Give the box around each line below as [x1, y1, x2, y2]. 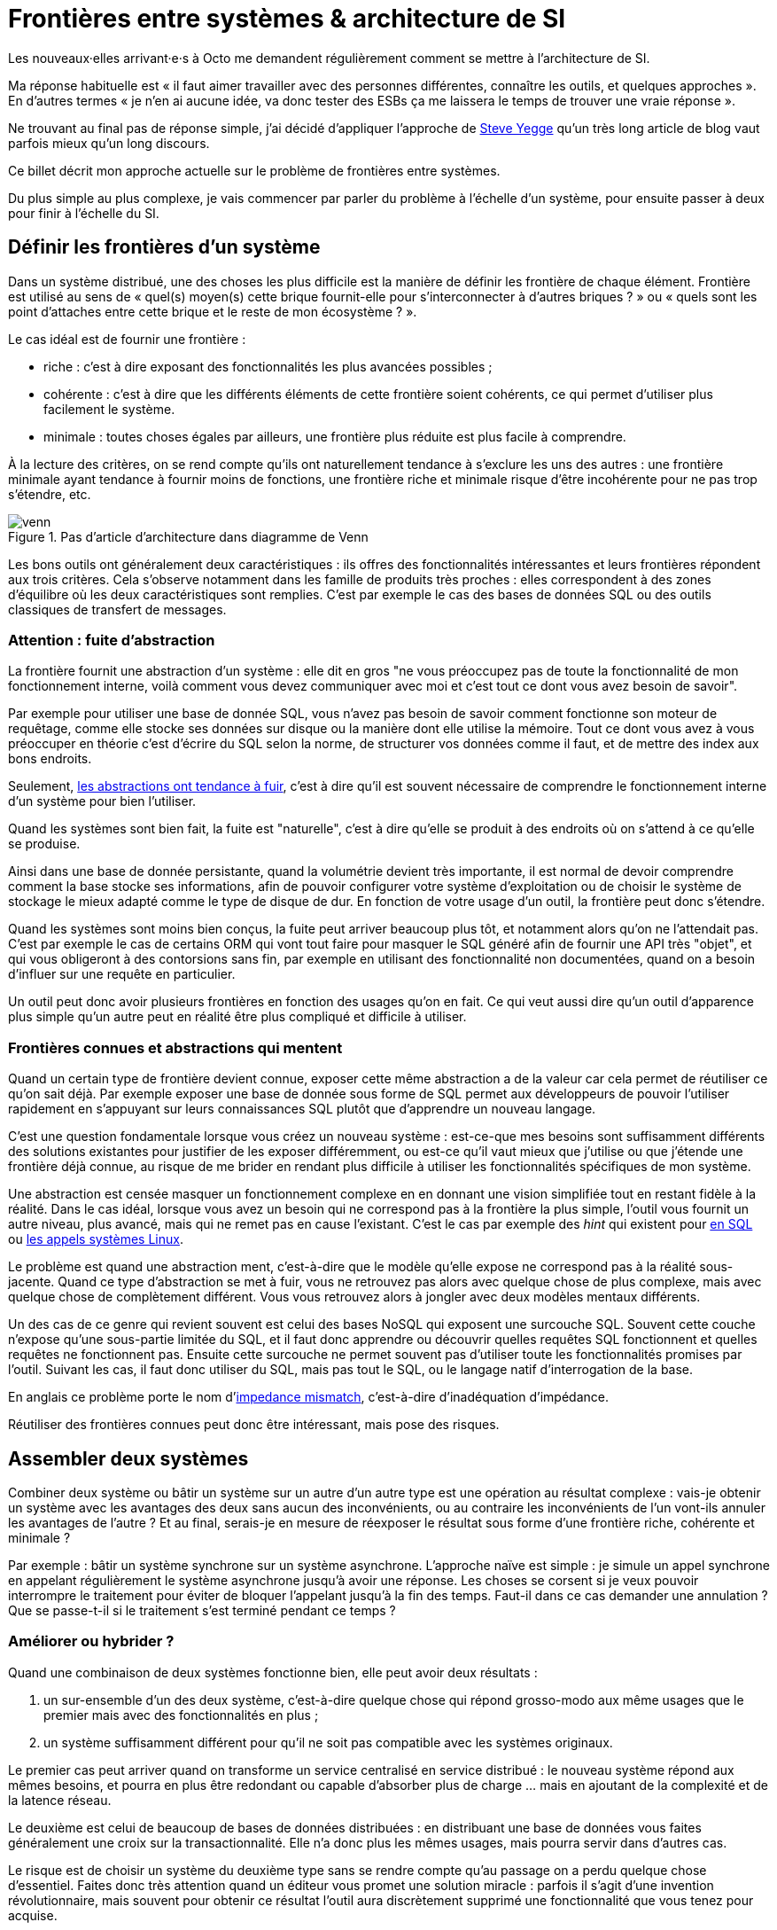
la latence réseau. [8, 1792, 112, 1808]
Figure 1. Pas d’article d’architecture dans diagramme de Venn [8, 528, 369, 544]
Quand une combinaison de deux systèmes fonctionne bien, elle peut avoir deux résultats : [8, 1664, 538, 1680]
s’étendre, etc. [8, 486, 91, 502]
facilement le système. [43, 401, 175, 417]
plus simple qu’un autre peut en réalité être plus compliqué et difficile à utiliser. [8, 1009, 467, 1025]
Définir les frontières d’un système [8, 236, 321, 259]
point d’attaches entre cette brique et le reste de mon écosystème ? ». [8, 303, 417, 319]
